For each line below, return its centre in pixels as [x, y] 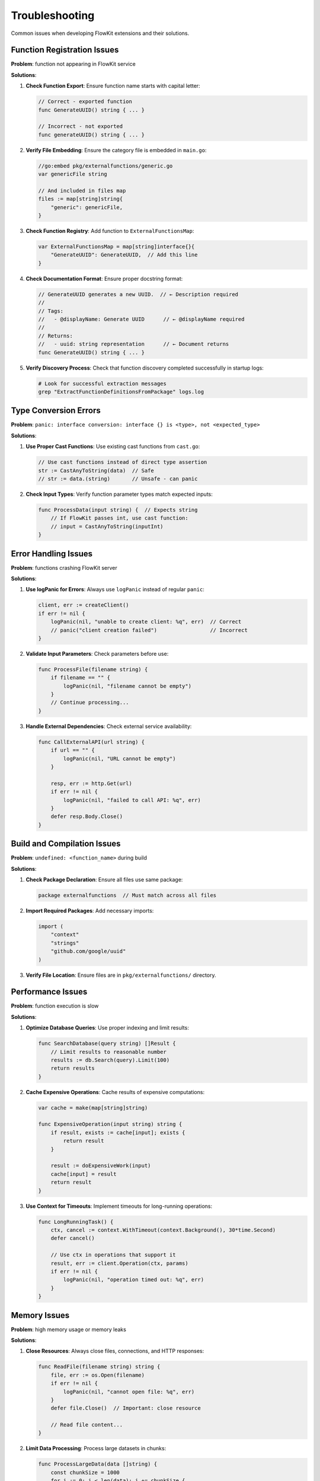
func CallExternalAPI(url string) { [92, 742]
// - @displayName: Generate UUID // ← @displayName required [141, 319]
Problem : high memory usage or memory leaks [69, 1329]
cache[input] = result [84, 1174]
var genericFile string [73, 174]
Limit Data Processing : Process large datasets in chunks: [96, 1448]
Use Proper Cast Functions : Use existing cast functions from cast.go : [113, 447]
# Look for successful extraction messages [103, 383]
